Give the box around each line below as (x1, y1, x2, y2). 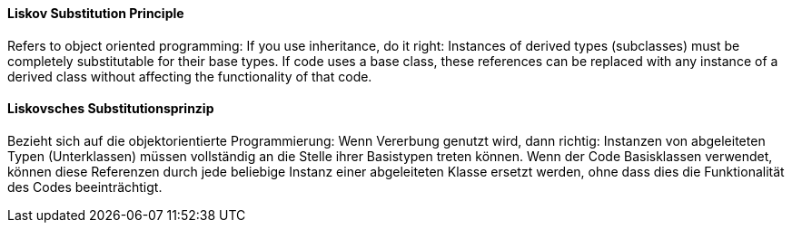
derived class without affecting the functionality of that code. (7, 68, 372, 84)
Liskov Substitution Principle (7, 5, 184, 21)
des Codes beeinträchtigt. (7, 178, 163, 195)
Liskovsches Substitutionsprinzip (7, 101, 214, 117)
